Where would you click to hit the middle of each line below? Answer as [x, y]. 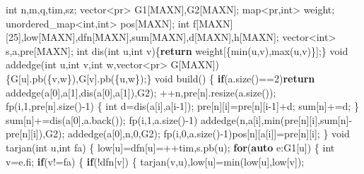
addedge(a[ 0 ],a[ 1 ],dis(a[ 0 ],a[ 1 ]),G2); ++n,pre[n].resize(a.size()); [141, 92]
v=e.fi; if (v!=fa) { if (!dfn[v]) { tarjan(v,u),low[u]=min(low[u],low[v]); [155, 161]
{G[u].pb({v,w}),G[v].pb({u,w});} [79, 78]
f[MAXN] [213, 23]
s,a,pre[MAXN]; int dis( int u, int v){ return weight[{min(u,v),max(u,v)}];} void [177, 50]
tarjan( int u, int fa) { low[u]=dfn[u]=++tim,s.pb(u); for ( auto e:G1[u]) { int [170, 147]
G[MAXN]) [195, 64]
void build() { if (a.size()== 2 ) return [235, 78]
